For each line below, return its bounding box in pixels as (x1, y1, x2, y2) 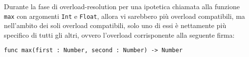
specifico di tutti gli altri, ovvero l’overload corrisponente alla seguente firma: (4, 29, 235, 40)
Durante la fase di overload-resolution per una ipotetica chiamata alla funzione (4, 1, 240, 11)
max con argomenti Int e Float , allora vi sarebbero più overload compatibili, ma (4, 11, 245, 21)
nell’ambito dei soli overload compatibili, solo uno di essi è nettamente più (4, 20, 226, 30)
